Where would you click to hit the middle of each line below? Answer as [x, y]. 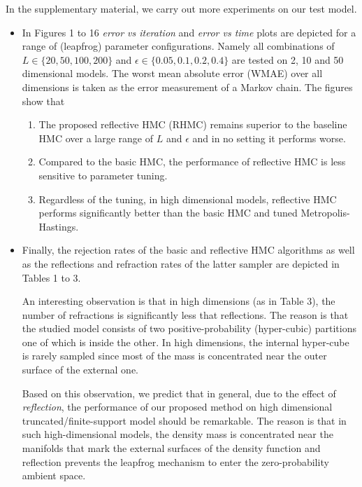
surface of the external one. [80, 370]
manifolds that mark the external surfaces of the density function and [171, 448]
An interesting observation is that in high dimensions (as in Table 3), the [179, 301]
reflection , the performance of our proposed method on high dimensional [177, 407]
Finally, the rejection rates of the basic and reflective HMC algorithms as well [188, 250]
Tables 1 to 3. [51, 277]
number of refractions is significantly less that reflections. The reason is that [185, 314]
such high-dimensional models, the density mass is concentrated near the [178, 434]
